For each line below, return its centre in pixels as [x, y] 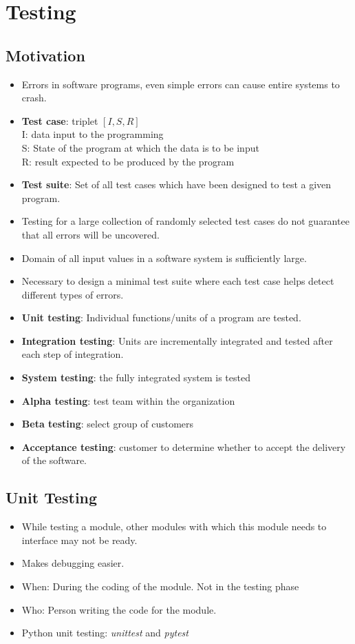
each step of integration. [73, 354]
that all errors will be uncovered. [90, 234]
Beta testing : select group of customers [108, 424]
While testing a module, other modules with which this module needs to [174, 526]
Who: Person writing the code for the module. [119, 609]
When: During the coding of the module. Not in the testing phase [160, 586]
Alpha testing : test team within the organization [128, 400]
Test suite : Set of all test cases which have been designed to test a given [176, 184]
